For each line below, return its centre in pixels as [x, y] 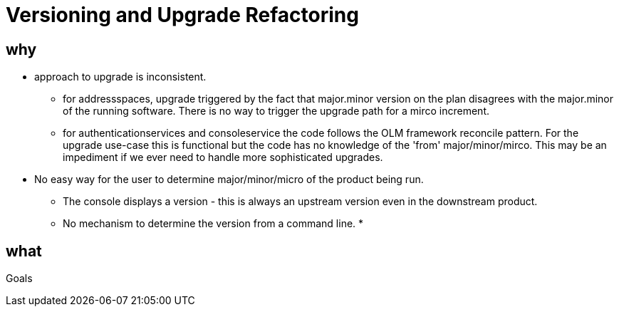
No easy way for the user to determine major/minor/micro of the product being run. [229, 180]
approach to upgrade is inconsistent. [120, 77]
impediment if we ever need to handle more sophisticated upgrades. [223, 157]
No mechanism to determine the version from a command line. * [213, 224]
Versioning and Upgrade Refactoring [182, 15]
